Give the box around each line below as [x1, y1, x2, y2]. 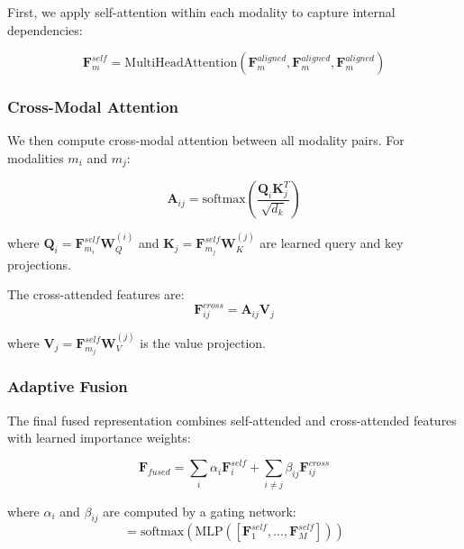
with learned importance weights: [7, 428, 191, 447]
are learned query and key [259, 233, 404, 252]
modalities [7, 149, 64, 167]
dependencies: [7, 20, 83, 39]
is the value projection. [140, 334, 266, 352]
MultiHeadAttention [124, 57, 238, 70]
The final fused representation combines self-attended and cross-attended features [7, 410, 457, 429]
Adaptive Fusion [7, 375, 128, 398]
